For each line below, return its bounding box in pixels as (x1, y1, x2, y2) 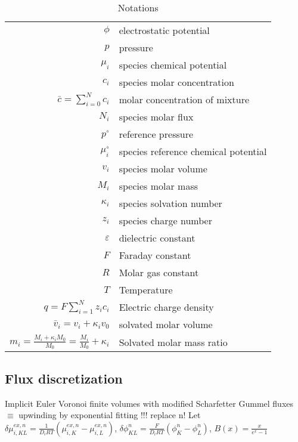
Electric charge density (119, 300, 214, 314)
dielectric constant (119, 231, 195, 245)
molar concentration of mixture (119, 92, 250, 107)
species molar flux (119, 110, 194, 124)
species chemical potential (119, 58, 227, 72)
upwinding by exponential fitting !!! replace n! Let (18, 409, 201, 421)
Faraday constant (119, 248, 191, 262)
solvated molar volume (119, 317, 213, 332)
